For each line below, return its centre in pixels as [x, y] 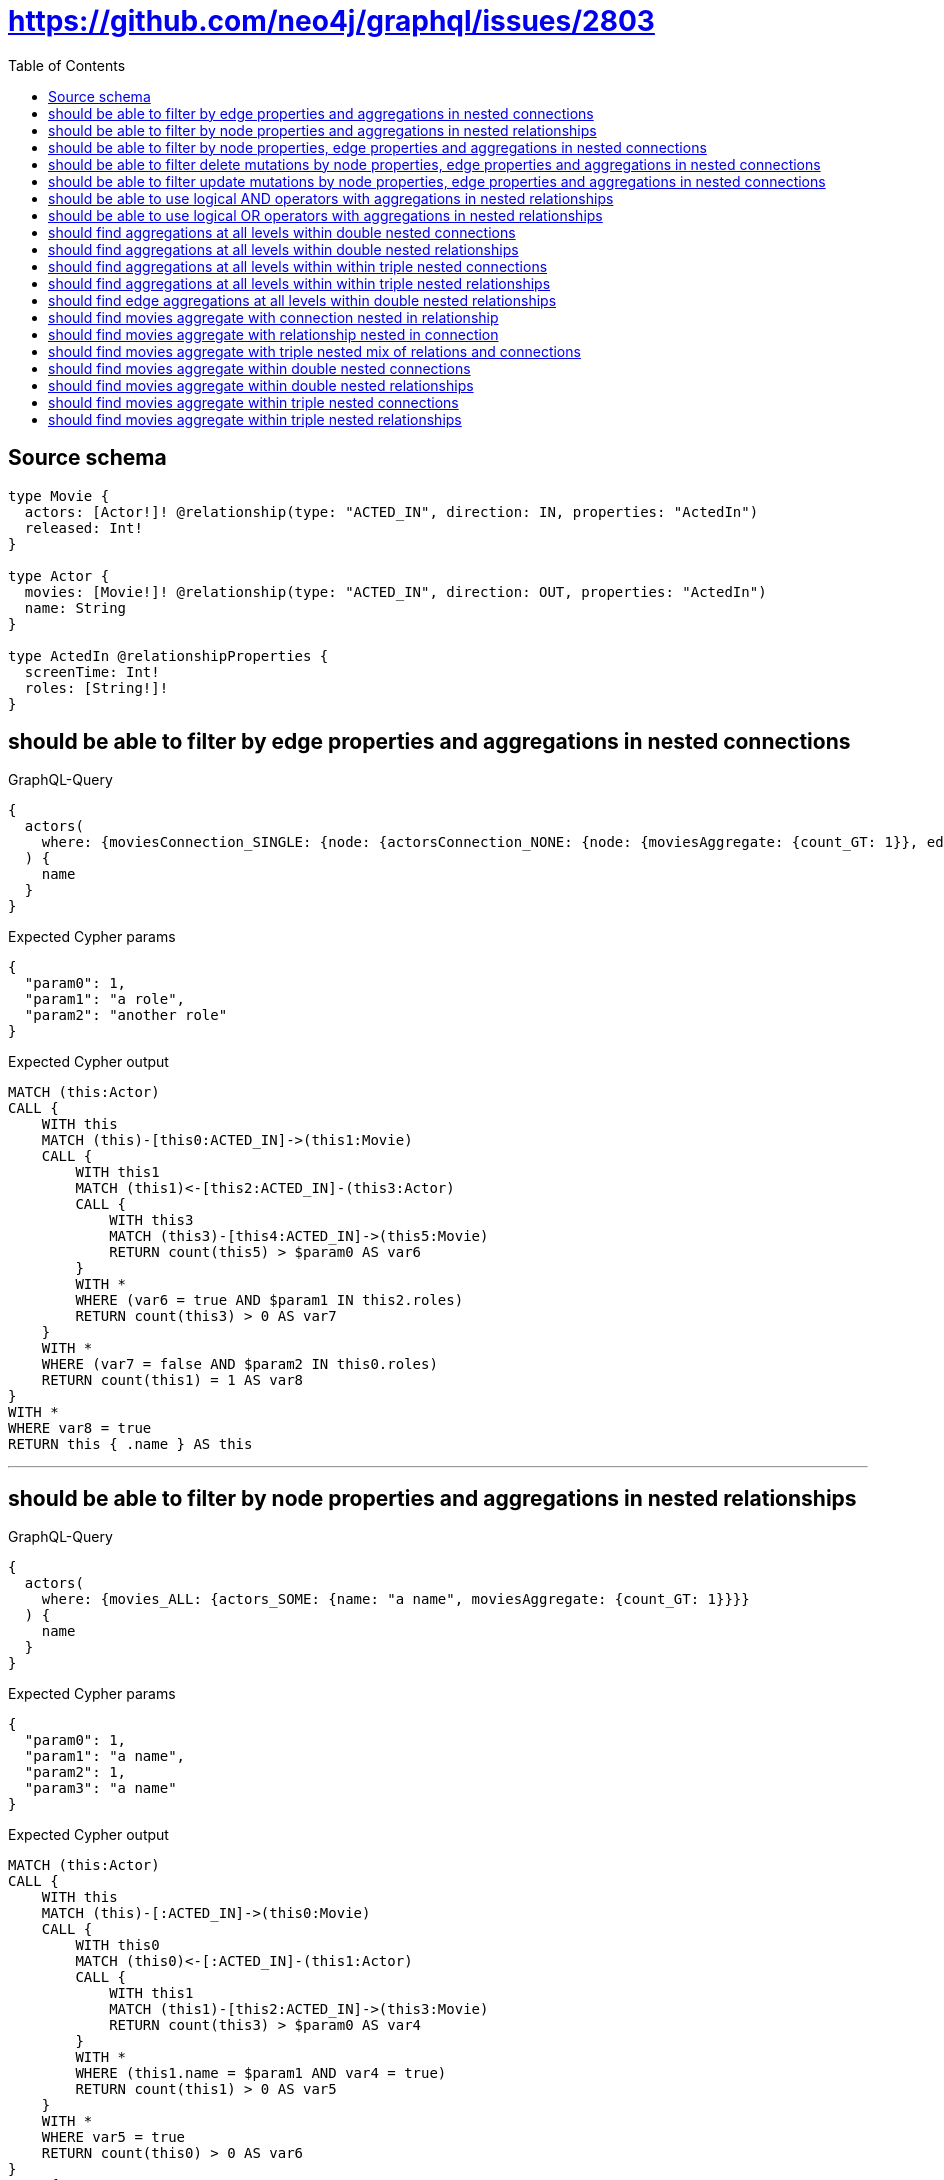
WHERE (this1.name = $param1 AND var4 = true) [261, 2073]
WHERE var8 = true [80, 1428]
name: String [75, 607]
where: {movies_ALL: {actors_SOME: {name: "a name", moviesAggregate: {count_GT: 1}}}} [395, 1599]
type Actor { [59, 575]
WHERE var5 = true [113, 2137]
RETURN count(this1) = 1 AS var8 [172, 1380]
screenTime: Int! [92, 671]
